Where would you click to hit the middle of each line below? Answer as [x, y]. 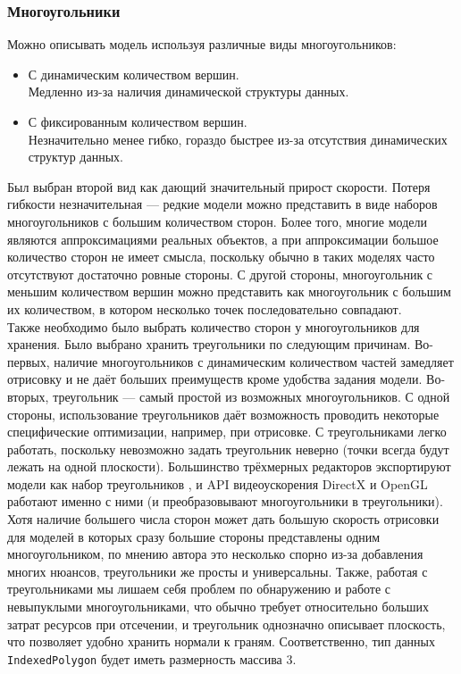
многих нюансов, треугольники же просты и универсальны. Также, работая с [218, 571]
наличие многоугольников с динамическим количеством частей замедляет [254, 361]
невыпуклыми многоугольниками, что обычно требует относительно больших [218, 607]
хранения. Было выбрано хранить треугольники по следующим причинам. [209, 344]
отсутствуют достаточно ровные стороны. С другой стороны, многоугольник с [220, 274]
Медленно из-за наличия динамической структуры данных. [189, 92]
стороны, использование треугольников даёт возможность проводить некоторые [223, 414]
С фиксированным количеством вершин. [138, 121]
